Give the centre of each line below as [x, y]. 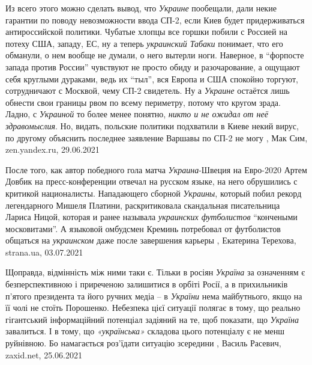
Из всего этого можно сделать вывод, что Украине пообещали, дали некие [141, 8]
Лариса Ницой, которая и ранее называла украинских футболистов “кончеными [151, 217]
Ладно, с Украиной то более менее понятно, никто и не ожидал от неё [137, 114]
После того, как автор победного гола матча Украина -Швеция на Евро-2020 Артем [156, 169]
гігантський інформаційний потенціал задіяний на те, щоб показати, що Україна [152, 319]
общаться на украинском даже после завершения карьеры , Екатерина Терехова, [151, 240]
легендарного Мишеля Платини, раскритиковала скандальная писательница [143, 205]
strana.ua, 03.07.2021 [44, 252]
